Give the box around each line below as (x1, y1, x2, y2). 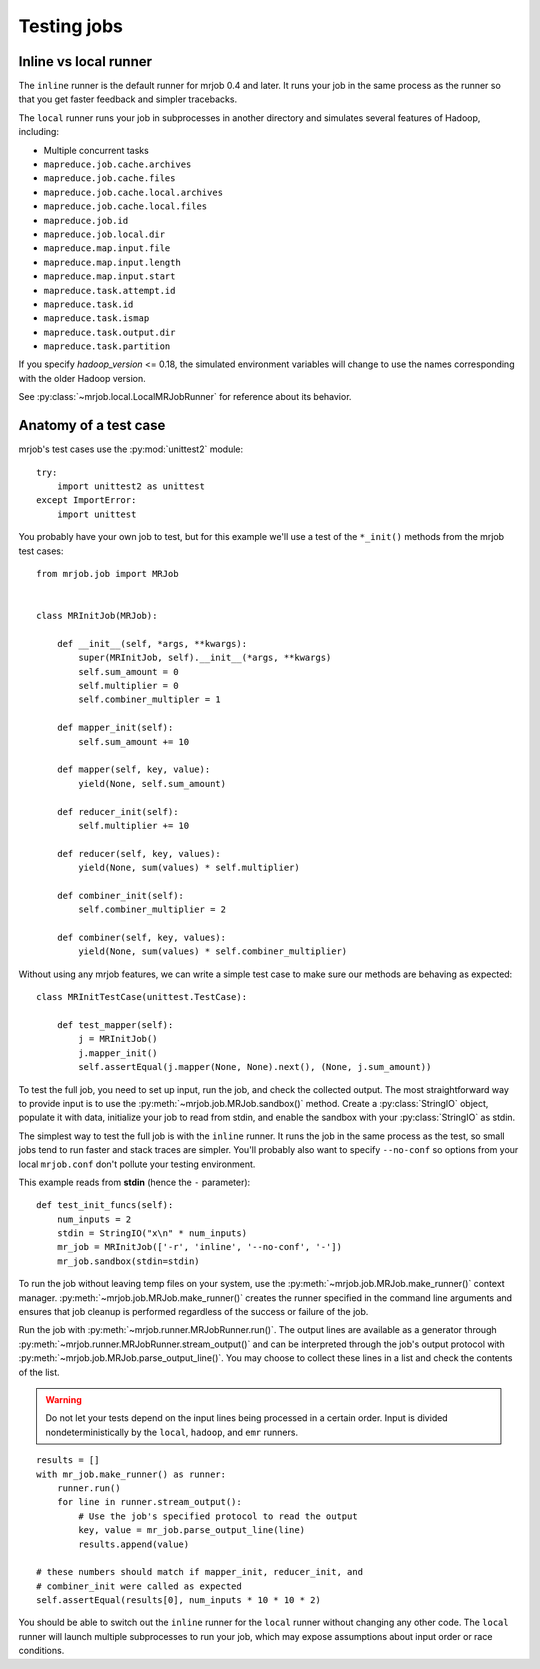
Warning (45, 1394, 82, 1405)
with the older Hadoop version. (18, 372, 146, 384)
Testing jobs (18, 15, 124, 37)
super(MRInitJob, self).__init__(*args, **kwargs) (78, 652, 332, 664)
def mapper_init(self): (56, 722, 174, 734)
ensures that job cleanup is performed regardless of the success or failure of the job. (18, 1306, 369, 1318)
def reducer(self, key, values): (56, 848, 222, 859)
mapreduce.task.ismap (43, 313, 150, 324)
